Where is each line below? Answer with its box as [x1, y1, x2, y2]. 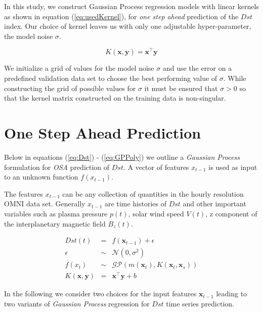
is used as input [208, 161, 257, 172]
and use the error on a [162, 63, 232, 73]
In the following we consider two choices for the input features [4, 288, 197, 299]
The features [4, 188, 43, 199]
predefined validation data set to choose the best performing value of [4, 73, 217, 83]
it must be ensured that [144, 82, 218, 93]
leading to [216, 288, 247, 299]
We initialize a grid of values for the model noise [4, 63, 154, 73]
